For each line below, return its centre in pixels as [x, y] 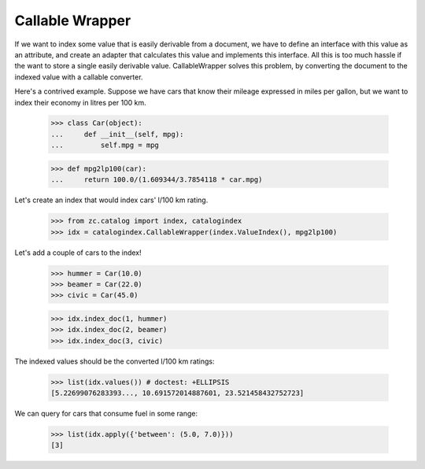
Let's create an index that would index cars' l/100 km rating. [111, 200]
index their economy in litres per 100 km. [81, 102]
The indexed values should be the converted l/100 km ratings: [115, 361]
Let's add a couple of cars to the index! [78, 253]
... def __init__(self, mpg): [117, 134]
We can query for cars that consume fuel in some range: [106, 414]
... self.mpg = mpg [105, 145]
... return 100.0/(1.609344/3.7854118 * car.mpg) [157, 180]
